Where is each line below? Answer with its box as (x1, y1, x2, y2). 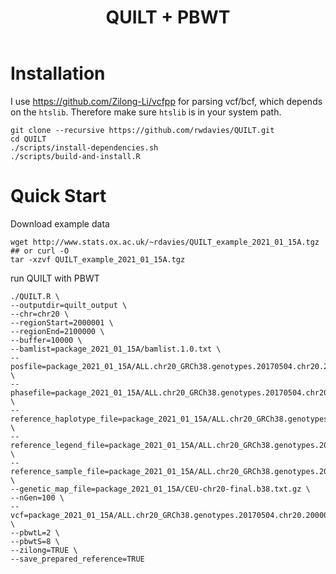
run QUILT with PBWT (10, 272, 100, 284)
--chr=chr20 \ (10, 309, 70, 319)
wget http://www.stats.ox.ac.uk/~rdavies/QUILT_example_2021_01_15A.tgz (10, 237, 320, 247)
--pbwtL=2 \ (10, 527, 60, 538)
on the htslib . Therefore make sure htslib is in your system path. (10, 106, 282, 118)
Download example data (10, 217, 110, 230)
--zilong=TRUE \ (10, 545, 78, 555)
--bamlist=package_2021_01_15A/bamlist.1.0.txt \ (10, 344, 222, 354)
